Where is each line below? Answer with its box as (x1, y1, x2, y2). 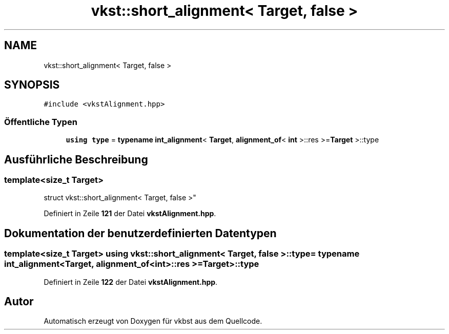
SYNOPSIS (4, 78, 60, 92)
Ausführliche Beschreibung (4, 153, 148, 166)
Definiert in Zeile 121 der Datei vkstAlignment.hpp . (44, 209, 216, 218)
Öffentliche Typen (4, 116, 77, 127)
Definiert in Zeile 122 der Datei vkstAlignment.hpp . (44, 277, 218, 286)
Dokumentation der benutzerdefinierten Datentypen (4, 226, 277, 240)
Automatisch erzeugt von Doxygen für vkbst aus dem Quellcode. (44, 317, 262, 326)
